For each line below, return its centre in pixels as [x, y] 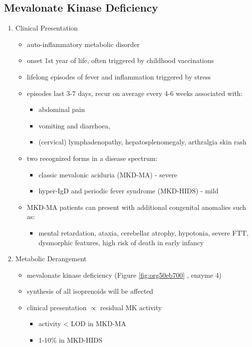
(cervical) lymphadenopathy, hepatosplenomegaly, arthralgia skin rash [143, 142]
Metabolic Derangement [51, 259]
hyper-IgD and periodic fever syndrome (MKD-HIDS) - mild [128, 191]
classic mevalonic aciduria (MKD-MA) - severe [108, 174]
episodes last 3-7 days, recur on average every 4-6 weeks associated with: [135, 93]
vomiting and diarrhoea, [74, 125]
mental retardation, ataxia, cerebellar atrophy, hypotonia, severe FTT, [143, 232]
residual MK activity [131, 307]
